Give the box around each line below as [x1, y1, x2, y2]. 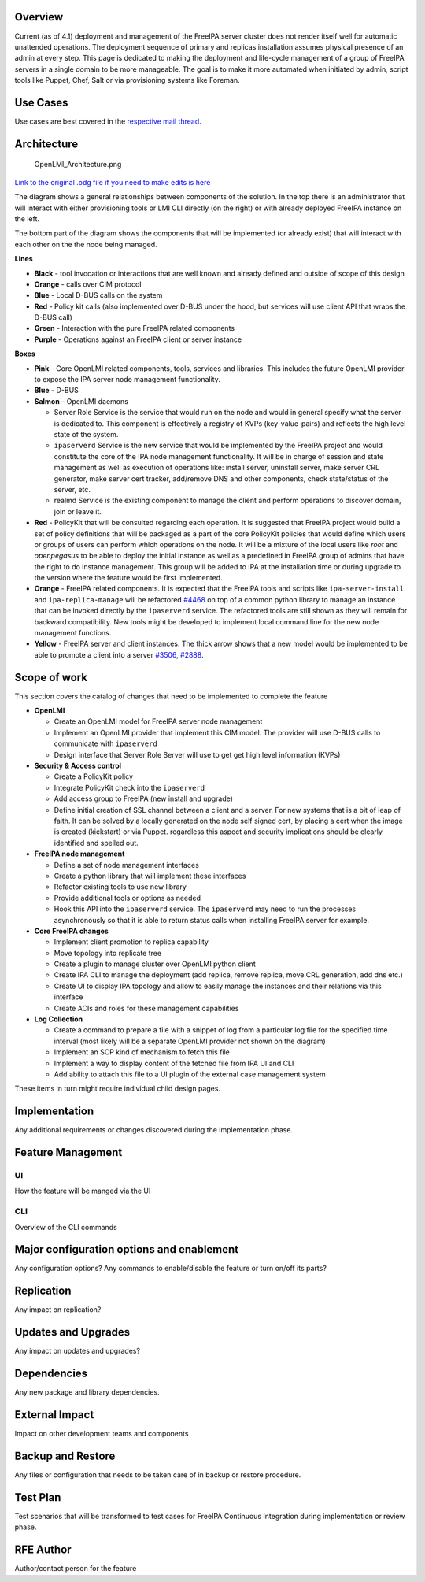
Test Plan [14, 1491, 61, 1504]
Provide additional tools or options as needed [54, 893, 201, 902]
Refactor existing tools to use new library [54, 882, 187, 891]
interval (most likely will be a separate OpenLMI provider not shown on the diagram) [54, 1036, 326, 1046]
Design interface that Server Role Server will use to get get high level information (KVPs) [54, 750, 341, 759]
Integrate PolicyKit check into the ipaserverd [54, 783, 205, 792]
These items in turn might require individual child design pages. [14, 1084, 220, 1094]
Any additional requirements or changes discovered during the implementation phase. [14, 1125, 294, 1135]
